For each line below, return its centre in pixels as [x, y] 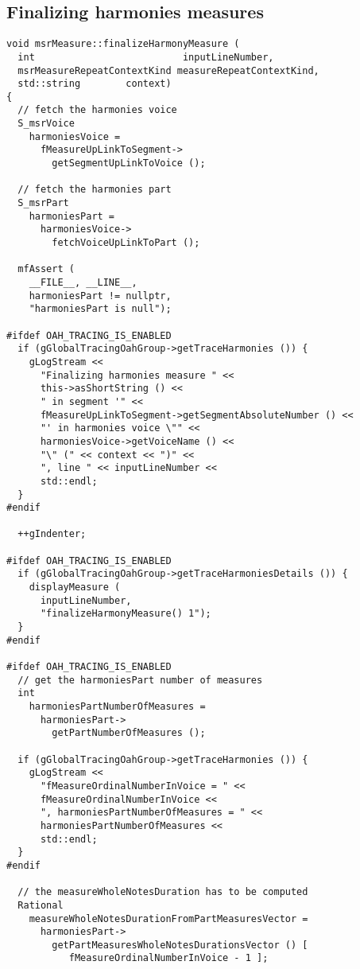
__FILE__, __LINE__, [83, 283]
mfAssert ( [46, 269]
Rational [41, 905]
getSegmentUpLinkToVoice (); [129, 163]
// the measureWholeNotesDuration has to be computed [163, 892]
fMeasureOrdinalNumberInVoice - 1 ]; [168, 958]
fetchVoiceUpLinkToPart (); [126, 243]
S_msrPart [43, 203]
